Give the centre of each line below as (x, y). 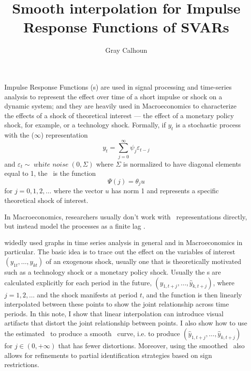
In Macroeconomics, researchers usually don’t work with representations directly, (126, 216)
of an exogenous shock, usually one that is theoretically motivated (143, 261)
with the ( (19, 135)
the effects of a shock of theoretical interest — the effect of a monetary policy (119, 115)
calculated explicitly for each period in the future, (78, 282)
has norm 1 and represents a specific (165, 191)
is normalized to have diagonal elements (182, 163)
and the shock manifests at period (87, 294)
